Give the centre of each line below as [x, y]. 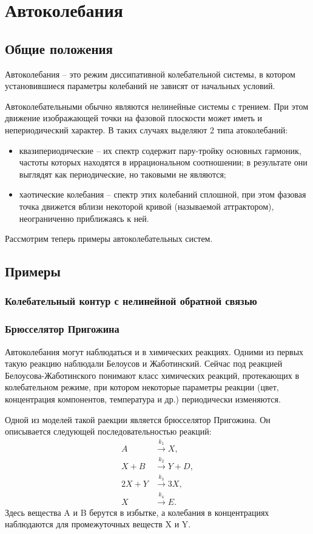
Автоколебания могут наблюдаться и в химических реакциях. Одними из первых [154, 351]
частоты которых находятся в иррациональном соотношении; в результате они [163, 162]
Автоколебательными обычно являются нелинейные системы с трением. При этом [157, 106]
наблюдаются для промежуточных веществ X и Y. [98, 524]
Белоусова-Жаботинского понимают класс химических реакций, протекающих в [152, 375]
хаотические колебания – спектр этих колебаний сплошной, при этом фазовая [163, 194]
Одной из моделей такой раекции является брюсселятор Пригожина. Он [138, 419]
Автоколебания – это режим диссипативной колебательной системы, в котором [150, 74]
